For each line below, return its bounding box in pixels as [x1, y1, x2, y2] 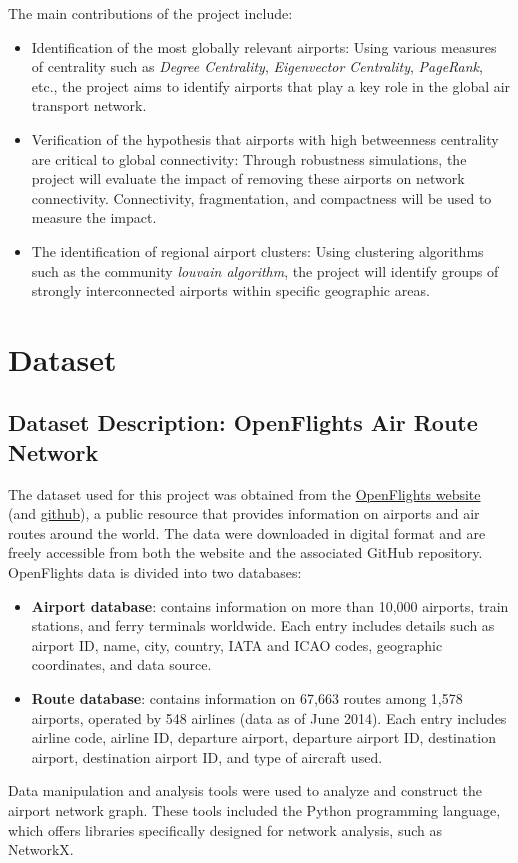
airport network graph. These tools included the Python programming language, [8, 800, 501, 820]
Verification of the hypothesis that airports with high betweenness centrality [31, 128, 499, 149]
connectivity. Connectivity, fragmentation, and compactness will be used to [31, 187, 492, 208]
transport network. [31, 95, 147, 116]
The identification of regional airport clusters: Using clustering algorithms [31, 240, 484, 261]
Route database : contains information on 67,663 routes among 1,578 [31, 688, 463, 709]
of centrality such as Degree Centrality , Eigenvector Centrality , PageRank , [31, 56, 483, 77]
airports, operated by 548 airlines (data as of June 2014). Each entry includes [31, 707, 507, 728]
